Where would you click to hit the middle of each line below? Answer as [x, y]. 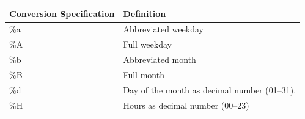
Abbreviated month [160, 60]
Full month [144, 74]
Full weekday [147, 44]
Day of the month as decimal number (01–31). [210, 89]
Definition [145, 13]
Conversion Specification [62, 13]
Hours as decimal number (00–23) [186, 105]
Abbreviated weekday [163, 29]
